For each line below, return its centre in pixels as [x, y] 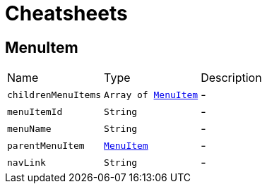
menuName [29, 128]
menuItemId [35, 111]
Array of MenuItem [151, 94]
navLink [26, 162]
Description [231, 78]
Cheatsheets [66, 13]
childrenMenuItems [54, 94]
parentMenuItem [46, 145]
